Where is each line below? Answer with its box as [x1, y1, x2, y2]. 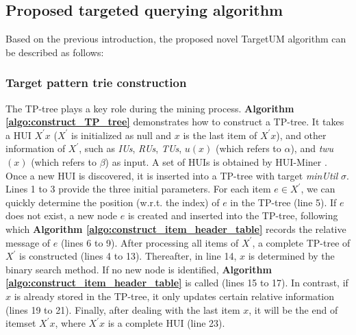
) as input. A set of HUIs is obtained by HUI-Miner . [105, 154, 327, 169]
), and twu [290, 141, 334, 156]
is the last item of [183, 127, 257, 142]
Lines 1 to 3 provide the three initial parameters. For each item [5, 182, 271, 196]
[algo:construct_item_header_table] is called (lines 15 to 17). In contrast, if [5, 275, 348, 290]
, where [55, 316, 86, 330]
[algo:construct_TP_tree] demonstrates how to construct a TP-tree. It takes [5, 114, 344, 129]
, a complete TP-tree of [252, 235, 351, 249]
